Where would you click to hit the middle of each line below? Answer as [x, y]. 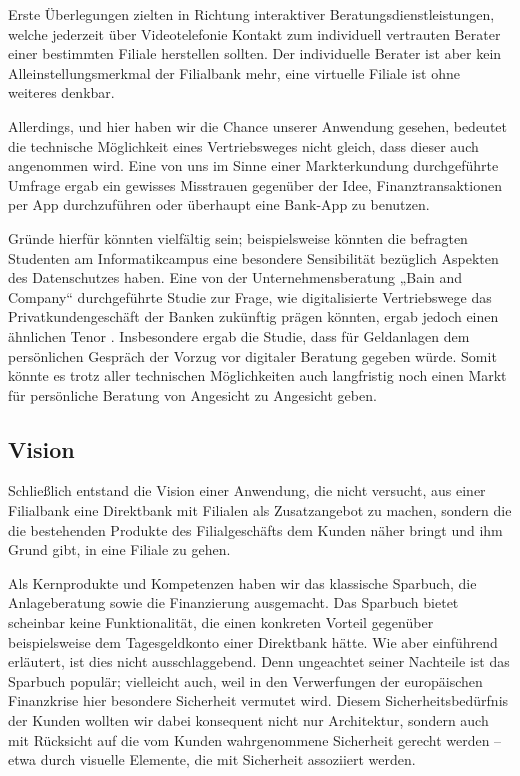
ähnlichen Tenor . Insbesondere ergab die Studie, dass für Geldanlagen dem [239, 335]
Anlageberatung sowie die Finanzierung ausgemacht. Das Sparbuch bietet [233, 602]
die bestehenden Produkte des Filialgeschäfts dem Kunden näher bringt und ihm [255, 529]
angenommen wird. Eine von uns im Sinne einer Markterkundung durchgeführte [253, 165]
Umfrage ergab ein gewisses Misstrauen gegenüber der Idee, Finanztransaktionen [255, 184]
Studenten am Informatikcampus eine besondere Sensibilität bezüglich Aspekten [253, 257]
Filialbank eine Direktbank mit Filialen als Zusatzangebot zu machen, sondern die [260, 510]
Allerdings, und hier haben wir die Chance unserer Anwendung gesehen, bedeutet [258, 125]
